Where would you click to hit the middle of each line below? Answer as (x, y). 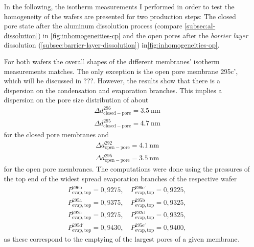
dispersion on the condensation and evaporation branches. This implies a (113, 90)
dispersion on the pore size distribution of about (76, 100)
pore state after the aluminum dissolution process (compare (93, 26)
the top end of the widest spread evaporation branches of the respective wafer (120, 179)
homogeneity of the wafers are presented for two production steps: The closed (120, 16)
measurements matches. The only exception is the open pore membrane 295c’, (121, 71)
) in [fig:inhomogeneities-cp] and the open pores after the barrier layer (143, 35)
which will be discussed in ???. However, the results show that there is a (112, 81)
